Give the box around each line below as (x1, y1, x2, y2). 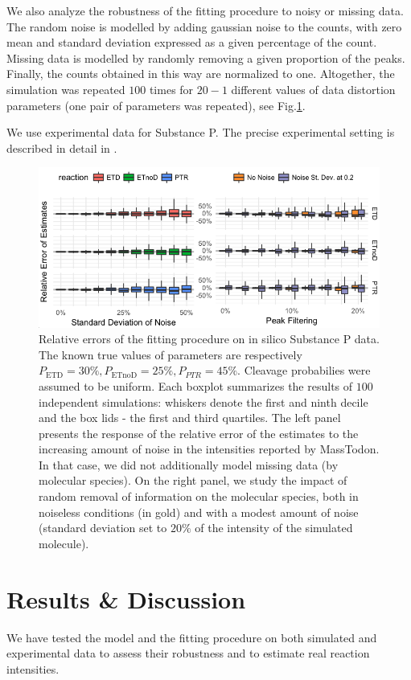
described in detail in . (6, 139, 117, 156)
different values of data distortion (231, 80, 396, 97)
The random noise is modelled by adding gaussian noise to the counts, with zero (6, 18, 402, 35)
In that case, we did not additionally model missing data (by (39, 456, 339, 473)
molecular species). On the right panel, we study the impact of (39, 472, 347, 489)
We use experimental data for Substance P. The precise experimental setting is (6, 124, 395, 141)
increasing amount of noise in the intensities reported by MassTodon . (39, 440, 380, 457)
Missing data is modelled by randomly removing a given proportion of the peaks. (6, 49, 405, 66)
